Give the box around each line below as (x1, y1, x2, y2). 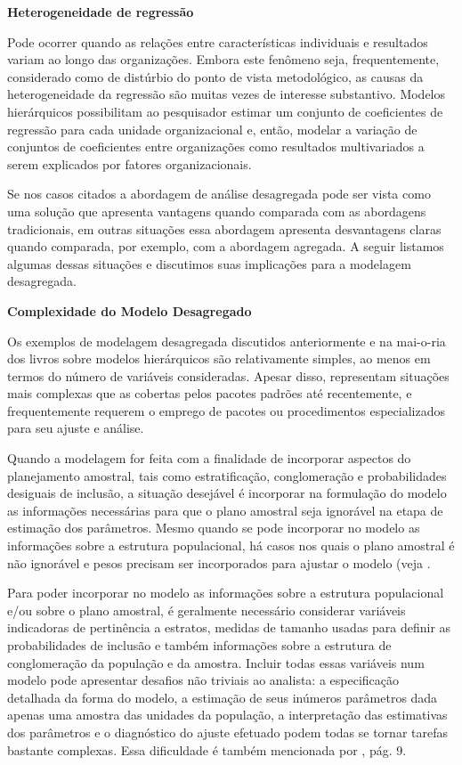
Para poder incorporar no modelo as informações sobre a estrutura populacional (7, 583, 444, 602)
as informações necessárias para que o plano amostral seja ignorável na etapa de (7, 501, 443, 519)
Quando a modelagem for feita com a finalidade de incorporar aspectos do (7, 449, 411, 468)
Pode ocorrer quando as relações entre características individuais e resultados (7, 32, 428, 51)
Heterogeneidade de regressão (7, 3, 194, 20)
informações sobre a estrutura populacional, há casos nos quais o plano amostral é (7, 536, 455, 555)
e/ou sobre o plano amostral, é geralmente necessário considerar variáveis (7, 600, 406, 619)
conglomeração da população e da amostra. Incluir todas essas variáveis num (7, 653, 425, 671)
